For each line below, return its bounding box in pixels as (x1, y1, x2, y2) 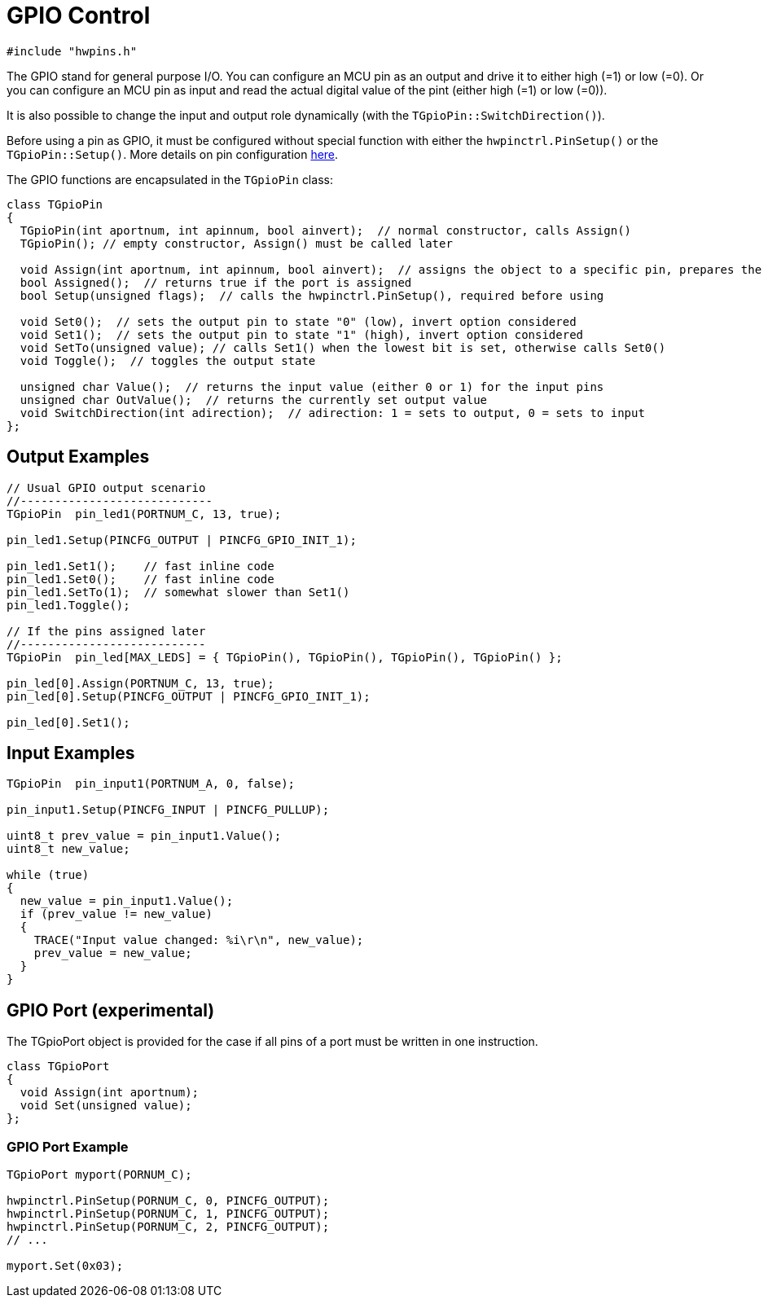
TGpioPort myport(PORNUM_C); (7, 1168, 192, 1182)
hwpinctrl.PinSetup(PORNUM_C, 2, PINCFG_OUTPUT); (7, 1220, 330, 1234)
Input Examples (7, 743, 135, 764)
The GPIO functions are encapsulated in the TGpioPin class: (7, 172, 333, 187)
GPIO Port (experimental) (7, 999, 215, 1021)
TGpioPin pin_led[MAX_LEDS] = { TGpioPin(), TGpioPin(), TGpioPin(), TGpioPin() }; (7, 650, 563, 664)
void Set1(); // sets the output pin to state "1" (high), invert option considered (20, 327, 584, 341)
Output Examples (7, 446, 150, 468)
